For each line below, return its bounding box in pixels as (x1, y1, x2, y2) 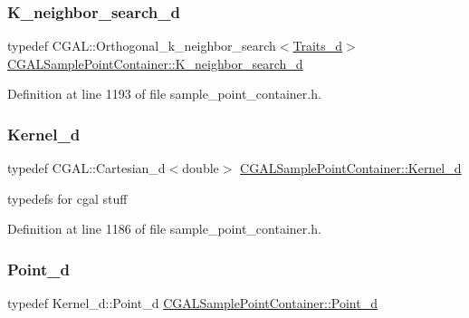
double (182, 159, 219, 178)
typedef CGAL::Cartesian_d (7, 159, 166, 178)
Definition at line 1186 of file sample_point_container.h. (7, 219, 321, 238)
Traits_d (292, 36, 343, 55)
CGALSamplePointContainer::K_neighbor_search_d (7, 53, 303, 72)
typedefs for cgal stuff (7, 188, 128, 207)
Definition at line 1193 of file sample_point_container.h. (7, 84, 321, 103)
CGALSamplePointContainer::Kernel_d (240, 159, 462, 178)
